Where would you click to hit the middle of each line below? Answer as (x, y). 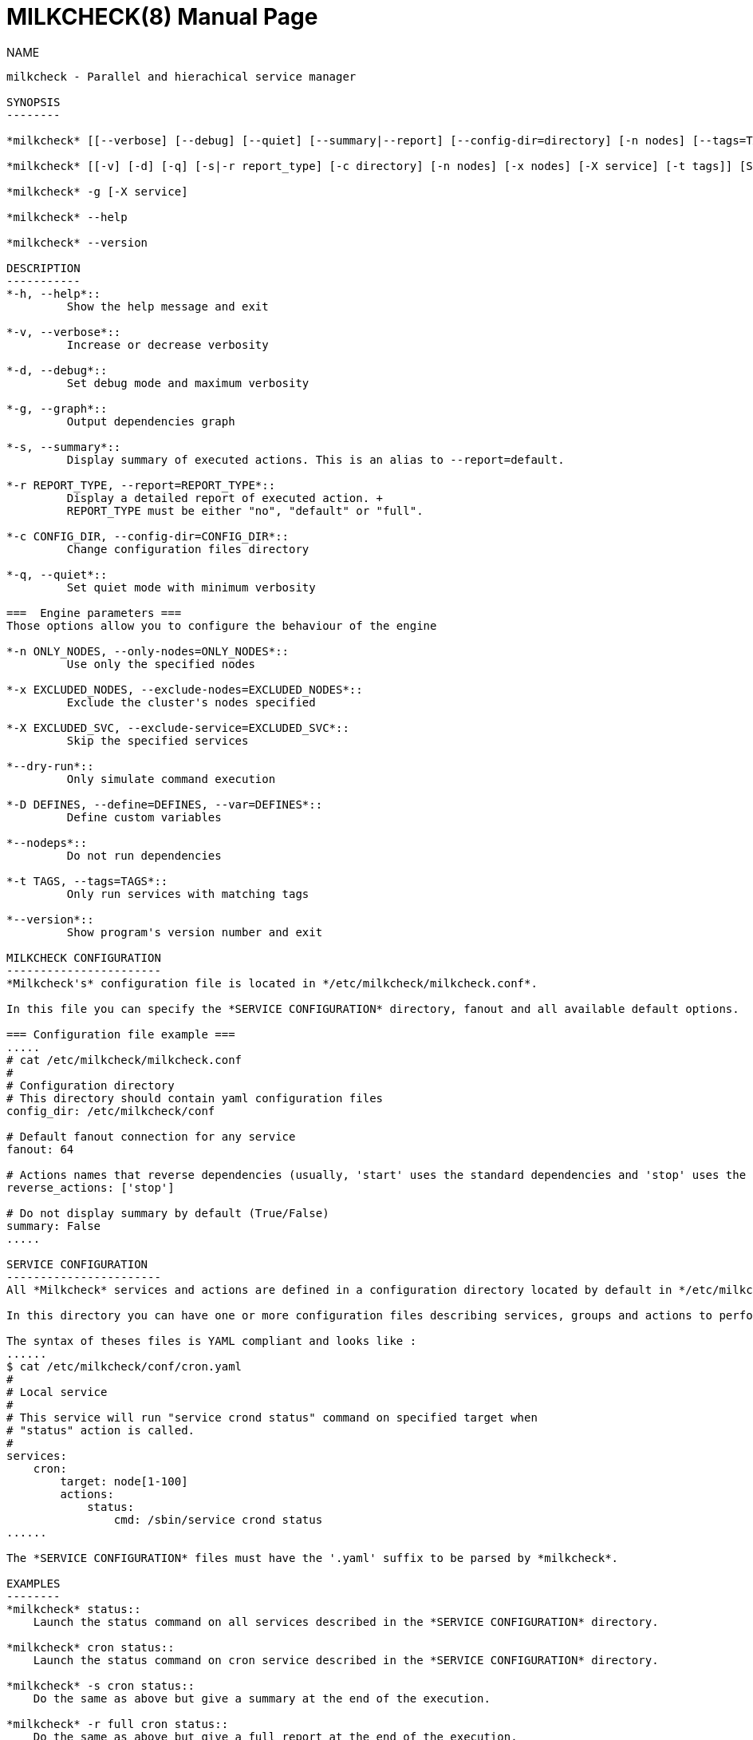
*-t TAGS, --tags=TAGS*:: (87, 881)
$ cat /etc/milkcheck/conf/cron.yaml (124, 1366)
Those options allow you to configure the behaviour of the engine (222, 625)
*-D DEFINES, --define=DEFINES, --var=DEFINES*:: (165, 804)
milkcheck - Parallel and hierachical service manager (181, 76)
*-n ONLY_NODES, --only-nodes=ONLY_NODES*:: (148, 651)
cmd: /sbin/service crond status (218, 1519)
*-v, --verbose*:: (64, 332)
